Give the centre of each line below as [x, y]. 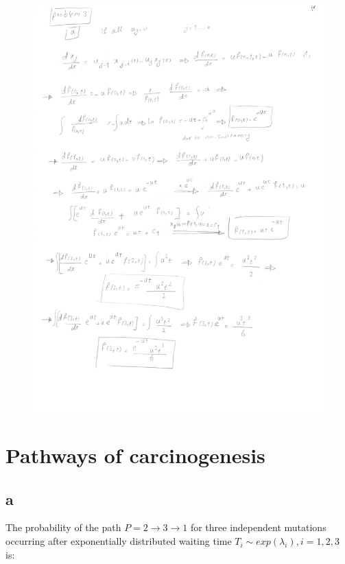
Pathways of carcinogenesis [135, 455]
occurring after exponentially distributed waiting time [119, 541]
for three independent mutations [258, 527]
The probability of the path [63, 527]
